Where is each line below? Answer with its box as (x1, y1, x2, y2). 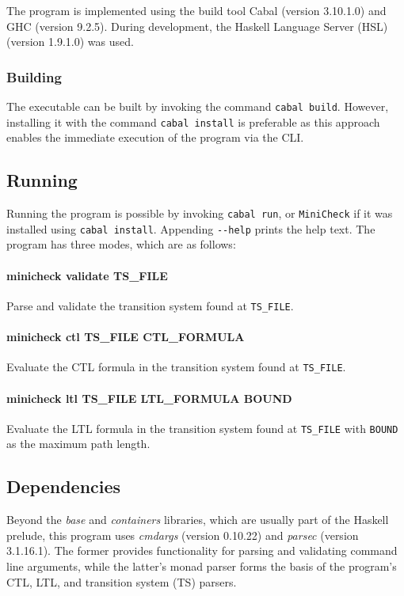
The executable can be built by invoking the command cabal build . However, (6, 98, 389, 114)
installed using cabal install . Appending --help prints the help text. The (6, 220, 375, 237)
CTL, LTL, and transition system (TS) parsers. (6, 573, 237, 590)
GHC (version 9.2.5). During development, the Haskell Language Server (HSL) (6, 17, 388, 34)
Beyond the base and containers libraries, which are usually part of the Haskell (6, 511, 389, 528)
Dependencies (6, 474, 121, 499)
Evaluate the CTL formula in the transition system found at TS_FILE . (6, 359, 346, 375)
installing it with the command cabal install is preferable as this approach (6, 113, 380, 130)
